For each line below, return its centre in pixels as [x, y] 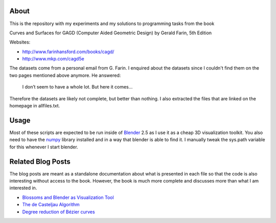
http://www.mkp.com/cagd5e [53, 59]
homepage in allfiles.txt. [35, 106]
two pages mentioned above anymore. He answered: [65, 75]
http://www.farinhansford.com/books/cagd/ [68, 52]
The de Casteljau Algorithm [51, 205]
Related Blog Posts [40, 161]
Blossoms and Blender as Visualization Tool [68, 197]
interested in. [23, 188]
